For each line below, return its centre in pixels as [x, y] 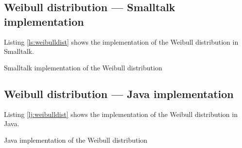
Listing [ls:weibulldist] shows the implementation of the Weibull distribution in [121, 41]
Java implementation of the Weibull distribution [76, 140]
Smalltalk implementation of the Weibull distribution [83, 67]
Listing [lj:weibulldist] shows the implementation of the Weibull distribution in [121, 114]
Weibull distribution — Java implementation [119, 93]
